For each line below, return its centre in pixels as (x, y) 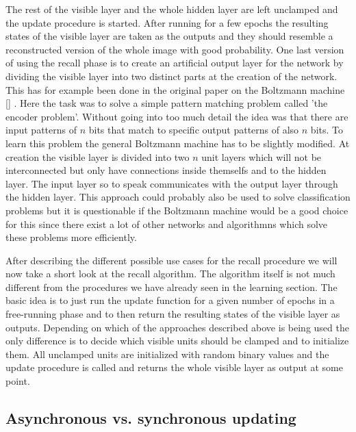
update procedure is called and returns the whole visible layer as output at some (174, 367)
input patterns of (41, 130)
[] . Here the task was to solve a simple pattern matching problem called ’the (167, 103)
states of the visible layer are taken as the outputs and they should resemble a (169, 36)
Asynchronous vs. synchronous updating (151, 418)
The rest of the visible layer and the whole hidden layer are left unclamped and (172, 9)
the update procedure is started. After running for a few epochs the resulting (167, 22)
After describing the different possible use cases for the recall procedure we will (171, 260)
